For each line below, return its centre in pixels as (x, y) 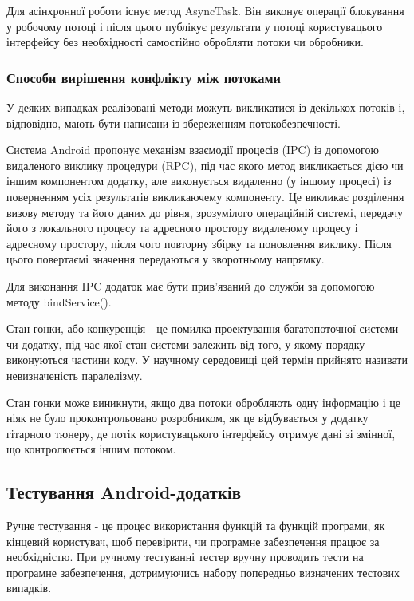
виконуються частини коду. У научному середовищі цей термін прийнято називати (207, 360)
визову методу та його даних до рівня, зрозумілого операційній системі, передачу (205, 212)
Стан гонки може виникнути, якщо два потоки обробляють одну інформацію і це (203, 402)
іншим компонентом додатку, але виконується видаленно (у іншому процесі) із (199, 181)
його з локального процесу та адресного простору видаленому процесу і (182, 228)
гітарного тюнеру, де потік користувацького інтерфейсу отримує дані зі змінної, (201, 433)
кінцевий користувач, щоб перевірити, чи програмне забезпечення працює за (193, 541)
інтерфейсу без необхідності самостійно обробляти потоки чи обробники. (185, 42)
